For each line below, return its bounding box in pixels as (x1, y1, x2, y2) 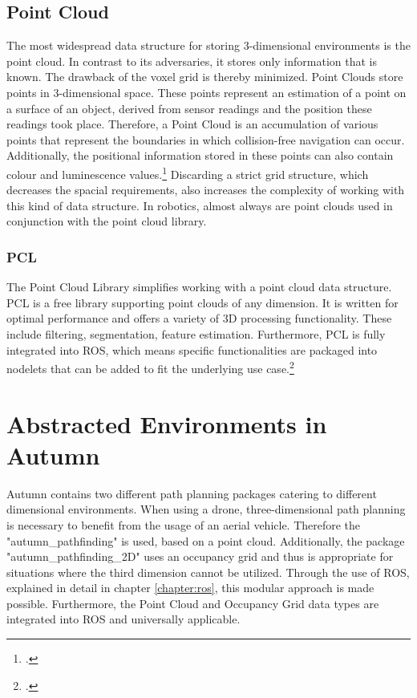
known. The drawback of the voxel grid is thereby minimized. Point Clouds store (6, 68, 403, 85)
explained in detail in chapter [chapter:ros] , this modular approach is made (6, 579, 374, 596)
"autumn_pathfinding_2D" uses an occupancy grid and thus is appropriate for (6, 548, 394, 565)
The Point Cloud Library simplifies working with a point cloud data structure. (6, 278, 392, 295)
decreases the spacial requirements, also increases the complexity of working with (6, 181, 405, 198)
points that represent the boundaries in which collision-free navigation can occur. (6, 131, 405, 148)
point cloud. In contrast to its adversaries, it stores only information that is (6, 52, 377, 69)
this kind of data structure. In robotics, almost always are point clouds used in (6, 197, 393, 213)
